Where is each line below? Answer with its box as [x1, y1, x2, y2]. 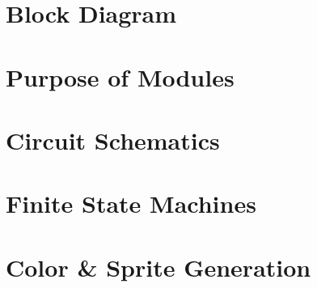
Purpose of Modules [6, 60, 235, 93]
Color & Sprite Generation [6, 250, 311, 283]
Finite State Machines [6, 187, 256, 220]
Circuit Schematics [6, 123, 220, 156]
